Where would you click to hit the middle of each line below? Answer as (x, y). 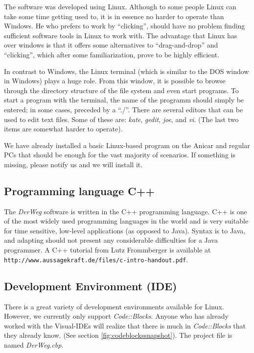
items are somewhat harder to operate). (63, 129)
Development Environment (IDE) (91, 286)
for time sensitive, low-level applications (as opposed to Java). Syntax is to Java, (125, 230)
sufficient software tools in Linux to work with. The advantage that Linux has (121, 35)
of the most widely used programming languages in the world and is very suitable (126, 221)
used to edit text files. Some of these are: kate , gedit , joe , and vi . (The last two (121, 119)
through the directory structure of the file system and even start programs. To (121, 90)
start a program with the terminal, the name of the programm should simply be (124, 100)
